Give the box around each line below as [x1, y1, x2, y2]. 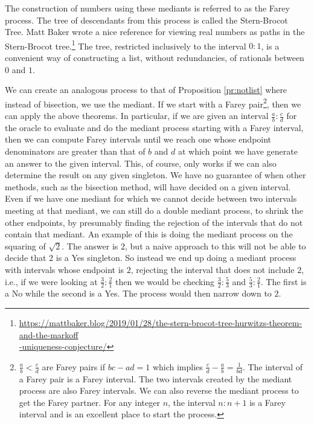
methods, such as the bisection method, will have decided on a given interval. [5, 180, 291, 193]
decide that [5, 251, 46, 264]
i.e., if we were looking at [5, 275, 98, 287]
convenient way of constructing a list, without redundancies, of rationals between [5, 51, 304, 64]
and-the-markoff [19, 328, 78, 341]
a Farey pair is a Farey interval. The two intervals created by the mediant [19, 372, 292, 385]
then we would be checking [115, 275, 215, 287]
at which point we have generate [178, 145, 298, 158]
